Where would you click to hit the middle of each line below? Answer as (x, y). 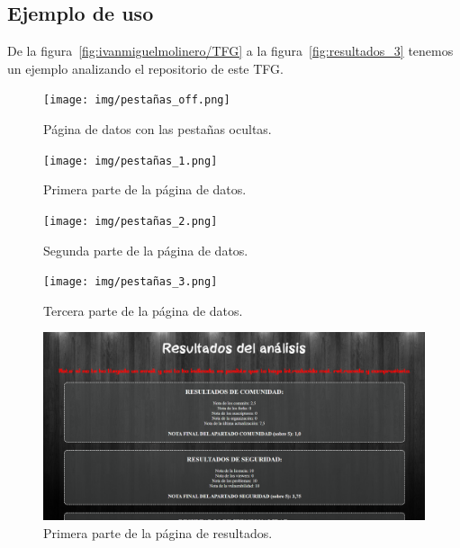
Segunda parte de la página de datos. (146, 250)
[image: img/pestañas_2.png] (131, 221)
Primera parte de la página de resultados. (158, 532)
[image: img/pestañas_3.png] (131, 282)
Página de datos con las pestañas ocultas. (158, 129)
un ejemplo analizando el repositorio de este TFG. (145, 68)
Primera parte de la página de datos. (145, 189)
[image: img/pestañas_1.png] (131, 161)
